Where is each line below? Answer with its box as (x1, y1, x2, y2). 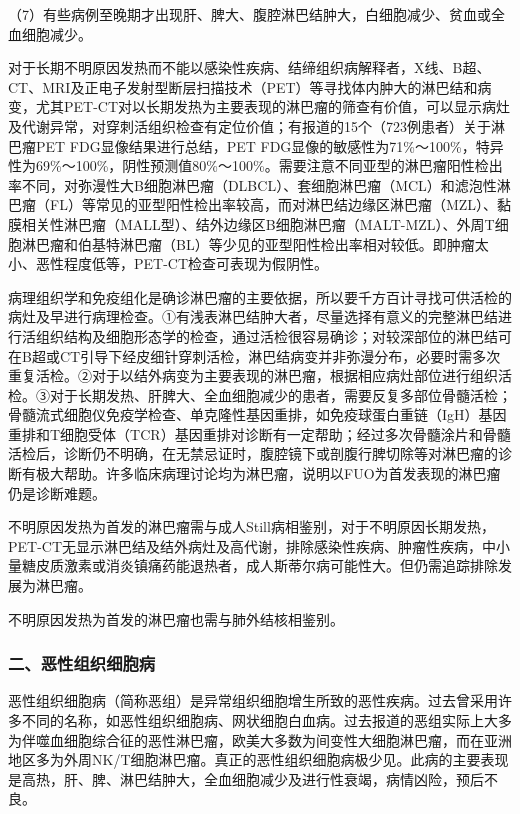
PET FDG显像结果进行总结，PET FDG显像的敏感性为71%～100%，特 (35, 135, 490, 156)
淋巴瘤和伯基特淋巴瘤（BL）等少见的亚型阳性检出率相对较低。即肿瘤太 (21, 233, 489, 254)
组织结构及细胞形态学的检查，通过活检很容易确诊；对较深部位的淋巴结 (35, 325, 498, 346)
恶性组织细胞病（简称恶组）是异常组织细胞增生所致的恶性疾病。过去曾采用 (8, 690, 498, 711)
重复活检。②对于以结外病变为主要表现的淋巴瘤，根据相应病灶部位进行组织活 (8, 365, 512, 386)
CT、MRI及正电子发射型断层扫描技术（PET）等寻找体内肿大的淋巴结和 (8, 76, 478, 97)
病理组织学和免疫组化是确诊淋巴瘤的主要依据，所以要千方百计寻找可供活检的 (8, 286, 512, 307)
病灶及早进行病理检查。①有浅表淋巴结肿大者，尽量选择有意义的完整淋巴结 (8, 306, 498, 327)
